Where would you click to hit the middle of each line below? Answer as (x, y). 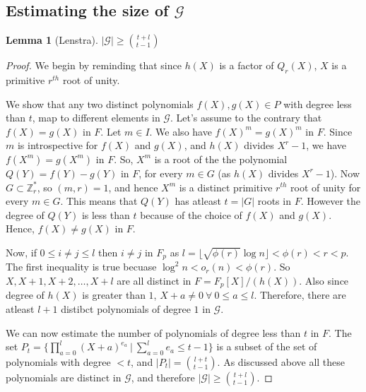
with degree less (318, 103)
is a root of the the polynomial (221, 159)
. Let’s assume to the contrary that (246, 118)
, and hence (133, 187)
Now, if (21, 252)
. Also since (324, 280)
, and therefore (163, 378)
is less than (106, 214)
